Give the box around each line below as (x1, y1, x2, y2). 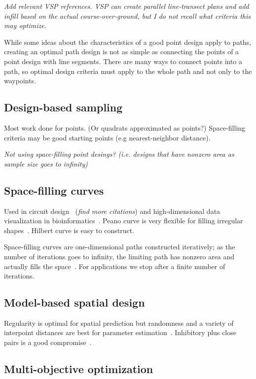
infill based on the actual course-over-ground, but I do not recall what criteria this (4, 10, 251, 21)
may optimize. (4, 20, 46, 31)
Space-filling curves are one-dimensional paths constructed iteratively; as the (4, 241, 235, 252)
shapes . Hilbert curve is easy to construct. (4, 225, 135, 235)
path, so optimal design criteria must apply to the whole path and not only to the (4, 66, 252, 76)
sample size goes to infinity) (4, 158, 88, 169)
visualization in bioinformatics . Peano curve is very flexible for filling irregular (4, 215, 243, 226)
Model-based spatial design (4, 295, 145, 310)
